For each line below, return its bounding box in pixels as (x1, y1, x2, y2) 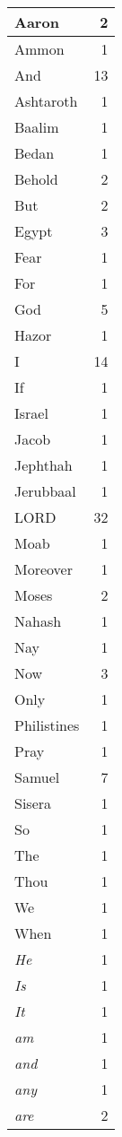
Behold (14, 169, 58, 189)
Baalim (14, 117, 59, 137)
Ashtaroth (14, 91, 78, 111)
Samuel (14, 767, 60, 787)
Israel (14, 403, 48, 423)
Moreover (14, 559, 73, 579)
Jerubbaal (14, 481, 76, 501)
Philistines (14, 715, 80, 735)
